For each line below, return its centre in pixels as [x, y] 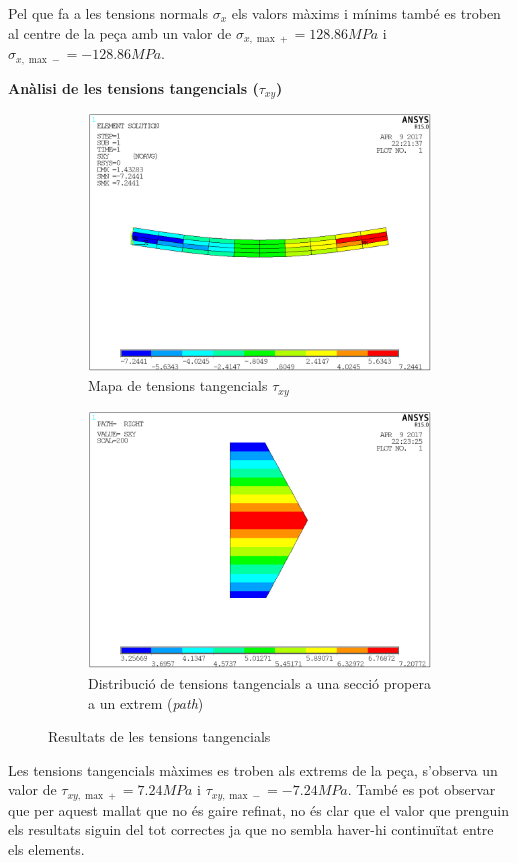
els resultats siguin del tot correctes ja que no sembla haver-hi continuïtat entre [251, 829]
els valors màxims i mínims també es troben [366, 13]
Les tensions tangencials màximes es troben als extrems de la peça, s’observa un [253, 769]
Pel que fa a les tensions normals [108, 13]
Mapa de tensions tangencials [178, 385]
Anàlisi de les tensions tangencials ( [133, 87]
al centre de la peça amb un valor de [120, 32]
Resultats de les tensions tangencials [159, 736]
